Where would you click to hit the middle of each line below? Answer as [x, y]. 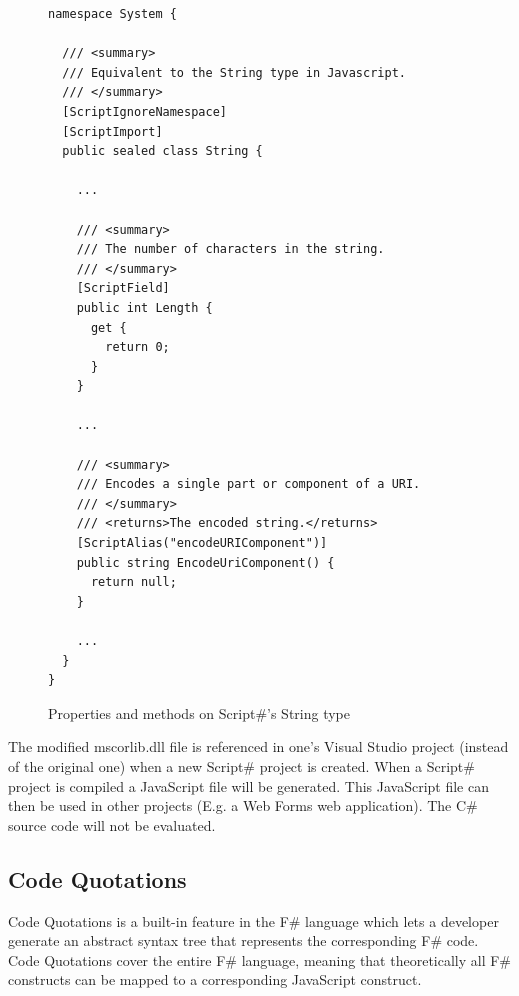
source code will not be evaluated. [112, 824]
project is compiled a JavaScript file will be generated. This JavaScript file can [248, 785]
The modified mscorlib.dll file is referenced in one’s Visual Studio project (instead [258, 746]
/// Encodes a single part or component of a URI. [248, 484]
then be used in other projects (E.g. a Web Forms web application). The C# [243, 805]
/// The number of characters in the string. [230, 249]
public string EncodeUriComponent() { [205, 562]
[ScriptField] [123, 288]
